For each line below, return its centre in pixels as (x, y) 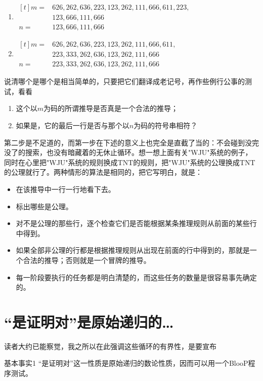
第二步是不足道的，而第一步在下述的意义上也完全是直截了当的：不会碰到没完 (131, 142)
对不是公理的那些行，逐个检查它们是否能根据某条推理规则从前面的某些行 (136, 223)
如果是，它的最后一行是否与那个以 (73, 125)
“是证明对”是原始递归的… (89, 321)
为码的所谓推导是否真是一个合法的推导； (111, 108)
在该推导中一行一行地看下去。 (65, 189)
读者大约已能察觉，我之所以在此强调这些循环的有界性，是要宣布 (110, 346)
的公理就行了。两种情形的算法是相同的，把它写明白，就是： (103, 172)
